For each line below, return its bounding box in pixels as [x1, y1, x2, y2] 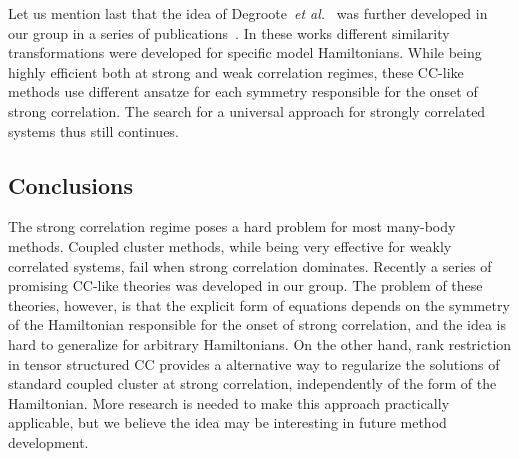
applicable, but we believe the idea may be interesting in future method [8, 412, 447, 433]
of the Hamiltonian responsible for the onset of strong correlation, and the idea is [8, 314, 506, 335]
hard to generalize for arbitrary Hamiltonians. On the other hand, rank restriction [8, 333, 512, 354]
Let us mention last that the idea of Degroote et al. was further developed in [8, 3, 488, 23]
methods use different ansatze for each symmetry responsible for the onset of [8, 81, 478, 102]
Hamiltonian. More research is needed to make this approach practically [8, 392, 450, 413]
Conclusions [8, 169, 134, 200]
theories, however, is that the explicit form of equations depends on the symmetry [8, 294, 510, 315]
